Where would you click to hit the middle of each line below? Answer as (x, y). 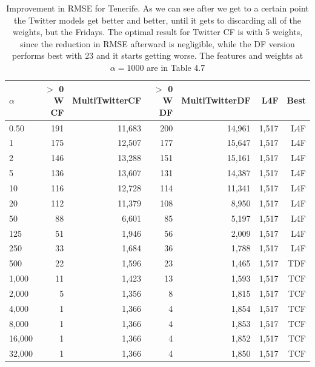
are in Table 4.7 (176, 67)
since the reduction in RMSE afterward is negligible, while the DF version (157, 43)
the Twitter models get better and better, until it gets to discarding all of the (157, 20)
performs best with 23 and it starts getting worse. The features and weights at (157, 55)
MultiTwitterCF (107, 100)
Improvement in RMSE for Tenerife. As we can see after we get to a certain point (157, 8)
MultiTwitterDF (216, 100)
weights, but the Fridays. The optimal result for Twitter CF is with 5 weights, (157, 32)
